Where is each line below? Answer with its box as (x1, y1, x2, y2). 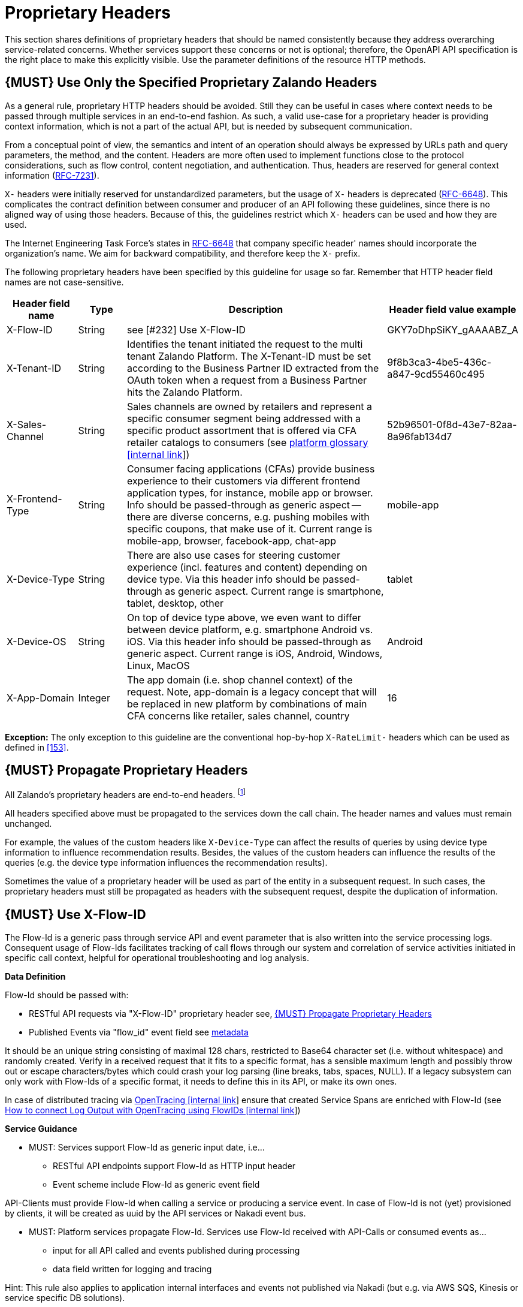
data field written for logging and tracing (53, 1263, 212, 1274)
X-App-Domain (7, 691, 74, 704)
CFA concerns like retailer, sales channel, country (126, 709, 350, 722)
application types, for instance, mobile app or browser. (126, 486, 373, 499)
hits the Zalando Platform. (126, 386, 243, 398)
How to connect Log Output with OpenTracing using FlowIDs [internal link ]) (5, 1104, 301, 1115)
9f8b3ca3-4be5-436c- (387, 356, 492, 368)
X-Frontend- (7, 492, 62, 505)
